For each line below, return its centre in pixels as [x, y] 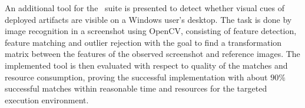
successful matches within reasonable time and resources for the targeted [136, 88]
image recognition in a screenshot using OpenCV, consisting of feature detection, [151, 31]
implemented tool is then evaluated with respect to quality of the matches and [146, 65]
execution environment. [47, 99]
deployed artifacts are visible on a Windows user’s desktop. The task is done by [148, 19]
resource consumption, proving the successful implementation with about [136, 77]
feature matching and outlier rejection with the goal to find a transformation [143, 42]
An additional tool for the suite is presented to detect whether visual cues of [145, 8]
